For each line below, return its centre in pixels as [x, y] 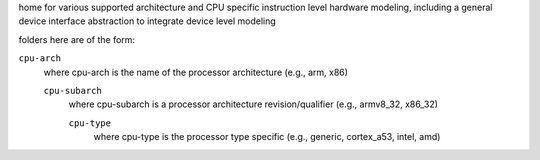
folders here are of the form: [76, 39]
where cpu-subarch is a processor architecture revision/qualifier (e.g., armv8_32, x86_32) [253, 104]
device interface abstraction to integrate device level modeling [147, 21]
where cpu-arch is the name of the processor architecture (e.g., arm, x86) [196, 72]
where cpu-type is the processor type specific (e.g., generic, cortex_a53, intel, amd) [267, 137]
